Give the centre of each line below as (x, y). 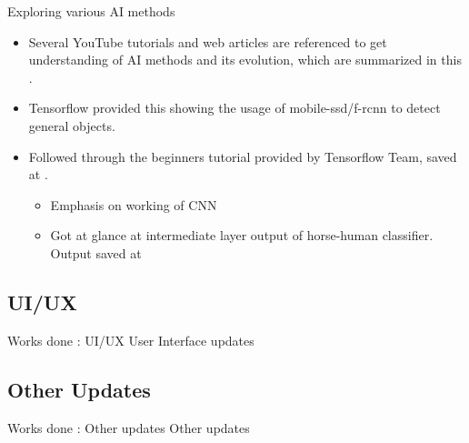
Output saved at (96, 252)
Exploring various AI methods (91, 11)
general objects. (72, 125)
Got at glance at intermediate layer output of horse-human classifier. (242, 235)
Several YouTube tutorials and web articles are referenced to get (208, 41)
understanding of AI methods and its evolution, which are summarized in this (245, 60)
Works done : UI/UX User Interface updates (131, 340)
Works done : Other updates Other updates (129, 427)
